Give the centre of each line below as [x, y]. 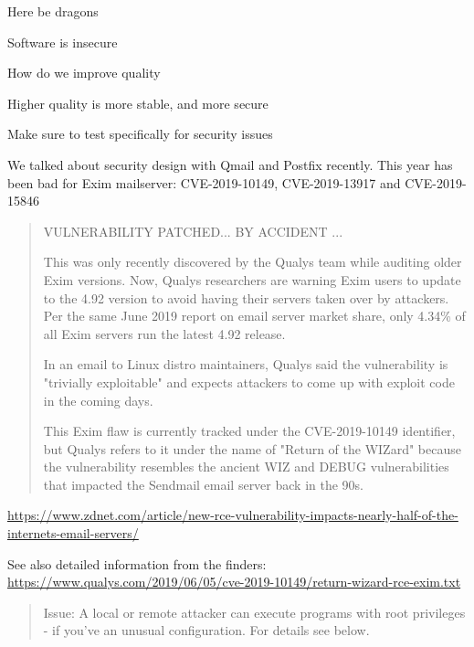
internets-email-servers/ [73, 533]
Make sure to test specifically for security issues [140, 134]
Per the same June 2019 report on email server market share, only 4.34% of [254, 316]
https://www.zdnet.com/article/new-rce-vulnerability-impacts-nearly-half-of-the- [233, 515]
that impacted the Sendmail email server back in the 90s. [204, 484]
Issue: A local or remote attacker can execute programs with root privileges [254, 612]
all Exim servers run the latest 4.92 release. [164, 333]
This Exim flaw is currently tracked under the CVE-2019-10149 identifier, [249, 431]
